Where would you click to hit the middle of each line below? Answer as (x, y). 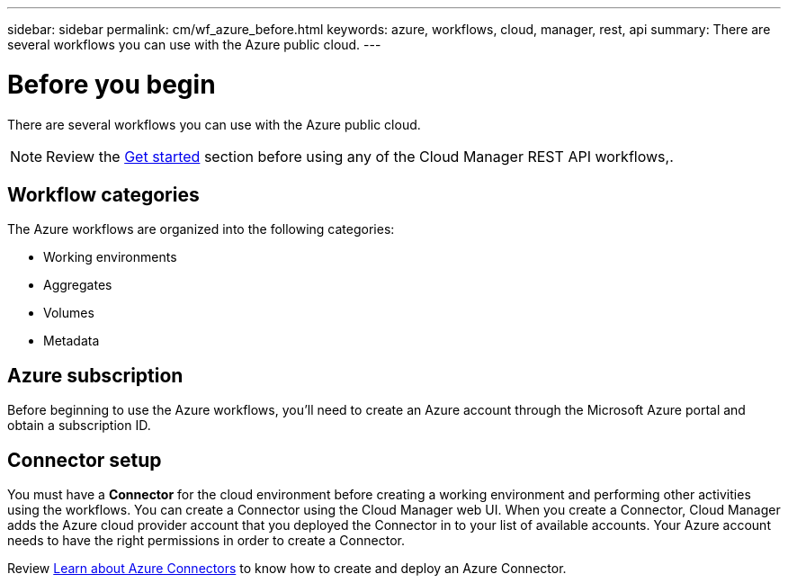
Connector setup (85, 460)
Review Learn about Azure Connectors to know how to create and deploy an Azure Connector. (287, 569)
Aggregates (78, 285)
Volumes (69, 313)
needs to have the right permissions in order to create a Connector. (206, 541)
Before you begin (112, 84)
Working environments (110, 257)
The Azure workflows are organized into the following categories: (201, 229)
